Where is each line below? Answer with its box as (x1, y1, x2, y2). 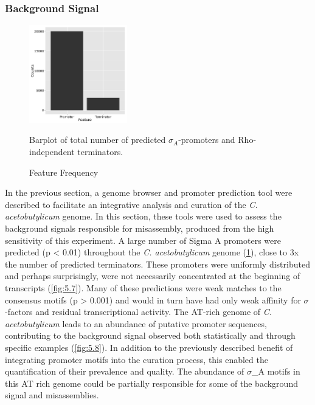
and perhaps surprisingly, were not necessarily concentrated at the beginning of (5, 269, 300, 282)
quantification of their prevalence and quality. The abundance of (5, 365, 244, 378)
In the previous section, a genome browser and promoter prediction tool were (5, 186, 292, 199)
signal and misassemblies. (5, 389, 99, 401)
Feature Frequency (29, 165, 99, 178)
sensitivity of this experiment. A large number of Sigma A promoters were (5, 234, 281, 246)
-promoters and (178, 133, 235, 146)
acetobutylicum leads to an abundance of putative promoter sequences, (5, 317, 267, 330)
